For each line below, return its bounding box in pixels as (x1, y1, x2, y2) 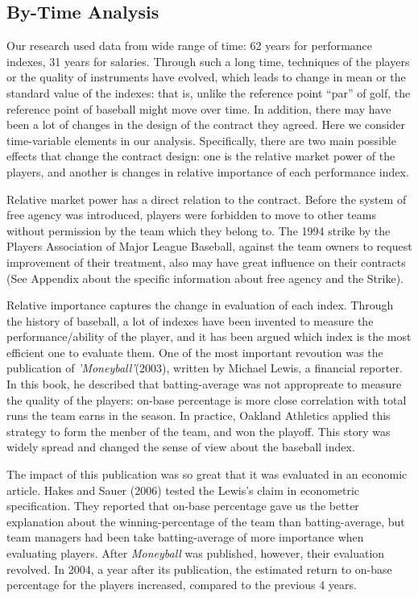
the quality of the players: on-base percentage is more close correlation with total (6, 391, 407, 408)
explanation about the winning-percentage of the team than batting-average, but (6, 513, 405, 529)
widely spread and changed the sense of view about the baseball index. (6, 438, 355, 455)
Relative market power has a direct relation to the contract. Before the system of (6, 190, 407, 207)
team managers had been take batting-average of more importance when (6, 529, 364, 546)
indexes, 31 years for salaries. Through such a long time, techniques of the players (6, 52, 410, 69)
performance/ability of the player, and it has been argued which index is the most (6, 328, 412, 345)
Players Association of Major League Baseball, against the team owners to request (6, 238, 412, 255)
